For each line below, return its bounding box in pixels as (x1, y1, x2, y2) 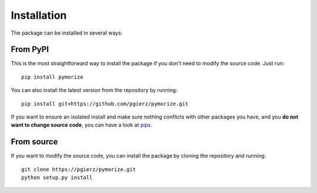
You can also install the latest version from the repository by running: (11, 87, 177, 94)
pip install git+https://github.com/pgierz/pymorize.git (21, 100, 189, 107)
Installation (11, 9, 67, 22)
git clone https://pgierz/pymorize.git (21, 166, 136, 172)
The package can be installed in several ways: (11, 29, 123, 36)
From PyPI (11, 45, 49, 55)
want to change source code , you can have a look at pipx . (11, 121, 153, 128)
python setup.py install (21, 174, 93, 181)
